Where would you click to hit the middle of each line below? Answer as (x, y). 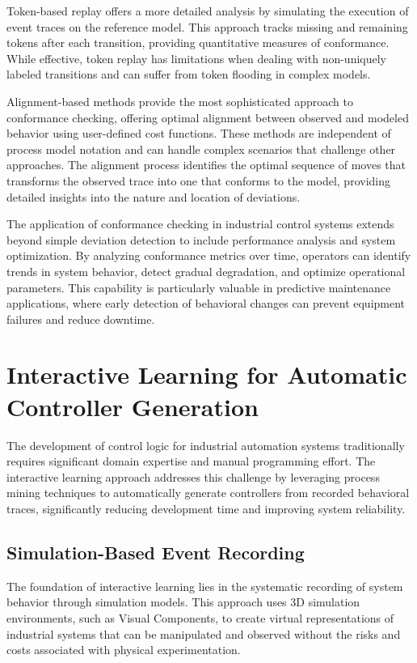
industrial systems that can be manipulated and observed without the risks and (204, 633)
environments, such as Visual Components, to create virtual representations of (200, 617)
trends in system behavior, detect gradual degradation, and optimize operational (206, 271)
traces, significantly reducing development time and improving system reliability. (206, 508)
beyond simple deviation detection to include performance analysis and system (201, 239)
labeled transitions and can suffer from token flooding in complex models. (189, 74)
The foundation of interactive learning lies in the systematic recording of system (205, 586)
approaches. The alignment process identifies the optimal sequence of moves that (206, 165)
